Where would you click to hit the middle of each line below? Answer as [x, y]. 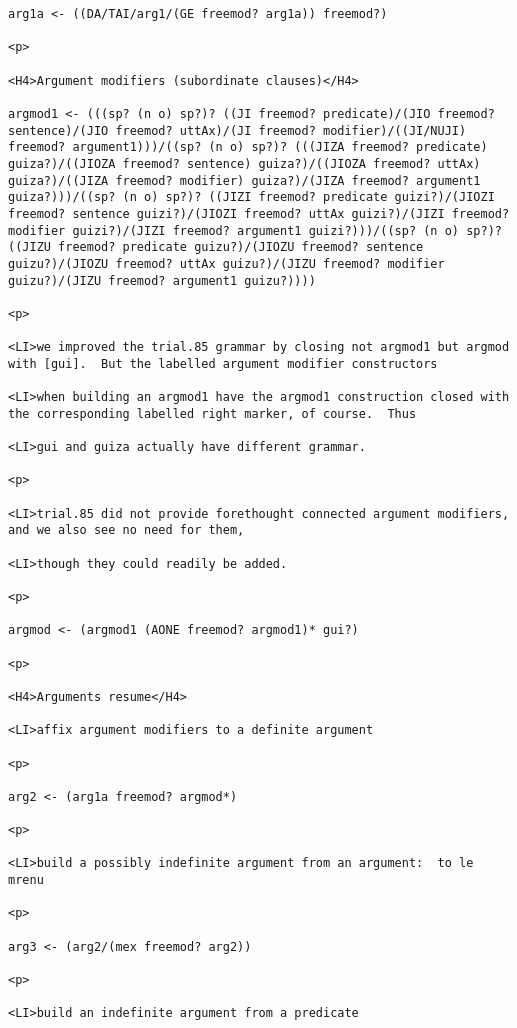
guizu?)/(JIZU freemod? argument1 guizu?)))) [162, 280]
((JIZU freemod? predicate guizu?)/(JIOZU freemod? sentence [216, 247]
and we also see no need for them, [126, 530]
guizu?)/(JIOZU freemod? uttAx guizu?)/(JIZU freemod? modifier [226, 263]
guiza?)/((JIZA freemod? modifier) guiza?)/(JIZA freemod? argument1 [244, 180]
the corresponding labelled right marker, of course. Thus [212, 413]
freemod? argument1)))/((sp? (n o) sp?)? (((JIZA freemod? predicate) [248, 147]
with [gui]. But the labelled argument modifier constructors [223, 363]
